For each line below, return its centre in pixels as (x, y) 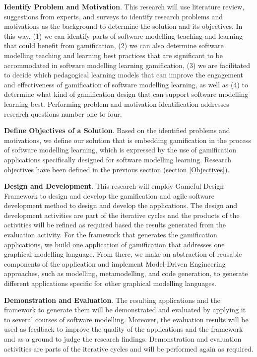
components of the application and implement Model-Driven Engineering (115, 263)
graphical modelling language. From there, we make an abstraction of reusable (123, 254)
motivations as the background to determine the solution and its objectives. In (123, 26)
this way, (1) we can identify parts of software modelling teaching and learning (124, 36)
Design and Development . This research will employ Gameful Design (114, 186)
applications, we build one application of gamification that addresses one (114, 244)
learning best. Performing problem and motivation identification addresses (117, 104)
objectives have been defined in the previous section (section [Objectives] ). (117, 169)
